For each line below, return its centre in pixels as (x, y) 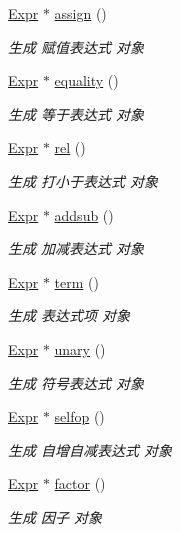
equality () (86, 80)
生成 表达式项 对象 (69, 315)
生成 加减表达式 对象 (76, 248)
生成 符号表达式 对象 (76, 382)
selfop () (79, 416)
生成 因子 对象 (55, 516)
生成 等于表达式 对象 (76, 113)
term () (76, 281)
